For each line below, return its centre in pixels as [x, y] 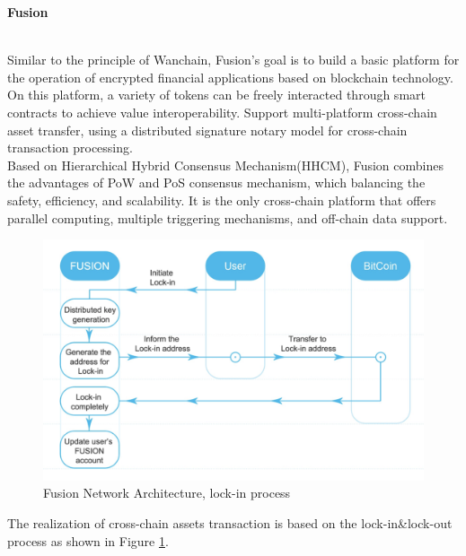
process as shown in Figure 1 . [88, 540]
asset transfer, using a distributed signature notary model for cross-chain [207, 130]
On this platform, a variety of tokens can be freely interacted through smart [216, 95]
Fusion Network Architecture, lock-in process [167, 493]
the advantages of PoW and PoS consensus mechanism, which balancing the [216, 182]
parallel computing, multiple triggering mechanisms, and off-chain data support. [228, 217]
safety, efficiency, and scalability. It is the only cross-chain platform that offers [222, 200]
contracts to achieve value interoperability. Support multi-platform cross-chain [222, 112]
